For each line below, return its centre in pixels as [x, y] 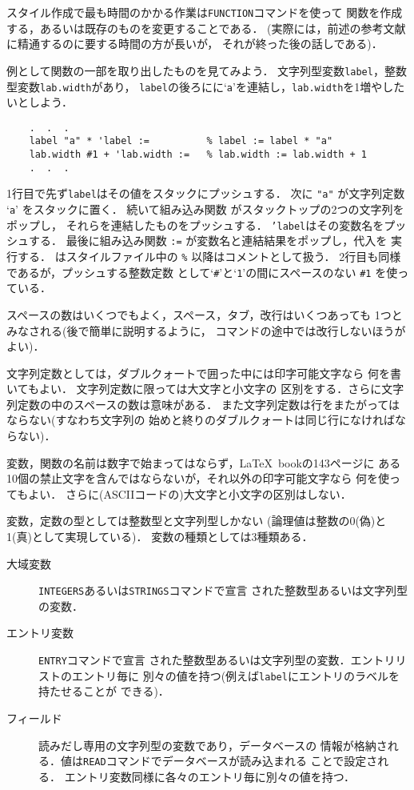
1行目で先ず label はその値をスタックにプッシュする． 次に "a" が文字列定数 [206, 193]
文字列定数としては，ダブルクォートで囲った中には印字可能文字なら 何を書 [204, 373]
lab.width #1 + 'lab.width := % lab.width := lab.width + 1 [198, 155]
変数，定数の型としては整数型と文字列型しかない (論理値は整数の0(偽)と [197, 521]
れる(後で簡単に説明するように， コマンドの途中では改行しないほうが [223, 330]
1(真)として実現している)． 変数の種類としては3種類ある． [160, 537]
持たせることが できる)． [104, 691]
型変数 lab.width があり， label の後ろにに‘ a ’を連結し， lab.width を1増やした [206, 86]
